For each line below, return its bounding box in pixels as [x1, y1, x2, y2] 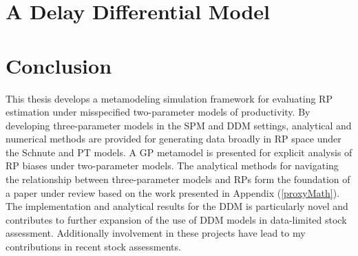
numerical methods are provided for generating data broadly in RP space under [6, 131, 341, 146]
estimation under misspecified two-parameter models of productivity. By [6, 105, 310, 119]
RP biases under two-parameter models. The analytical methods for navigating [6, 158, 339, 173]
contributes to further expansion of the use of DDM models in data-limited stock [6, 212, 347, 226]
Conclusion [6, 51, 112, 79]
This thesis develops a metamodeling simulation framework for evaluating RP [6, 91, 333, 105]
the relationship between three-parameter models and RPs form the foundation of [6, 172, 350, 186]
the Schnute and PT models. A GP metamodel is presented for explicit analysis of [6, 145, 352, 159]
